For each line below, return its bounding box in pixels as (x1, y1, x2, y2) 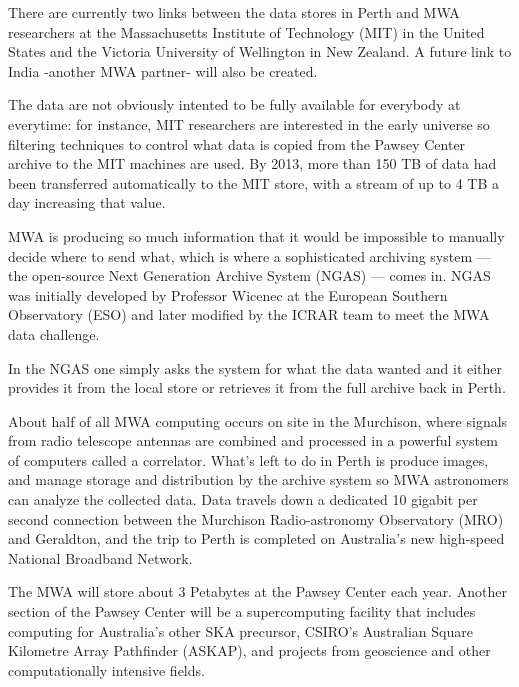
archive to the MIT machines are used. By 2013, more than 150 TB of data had (8, 153, 497, 174)
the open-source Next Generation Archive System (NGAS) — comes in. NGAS (8, 265, 491, 286)
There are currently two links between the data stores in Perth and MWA (8, 2, 460, 22)
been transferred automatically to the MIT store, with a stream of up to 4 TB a (8, 172, 499, 193)
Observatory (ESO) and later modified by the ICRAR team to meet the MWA (8, 304, 490, 325)
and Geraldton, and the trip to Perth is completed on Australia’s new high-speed (8, 528, 505, 549)
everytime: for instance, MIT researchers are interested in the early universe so (8, 113, 490, 134)
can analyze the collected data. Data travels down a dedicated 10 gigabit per (8, 489, 478, 510)
